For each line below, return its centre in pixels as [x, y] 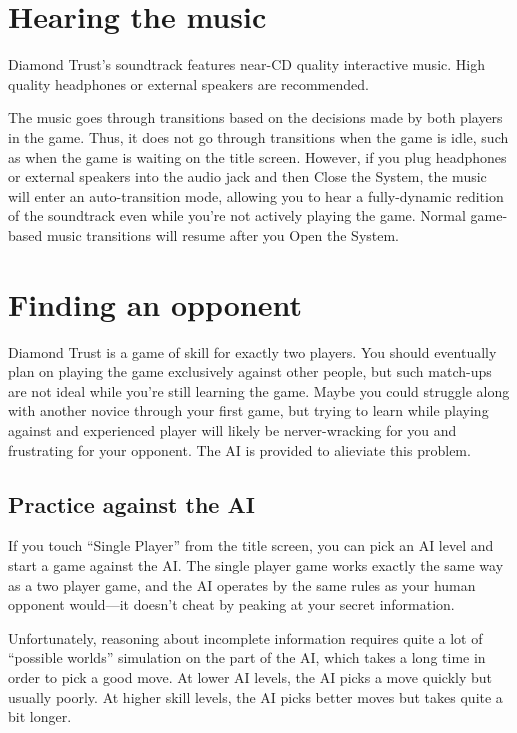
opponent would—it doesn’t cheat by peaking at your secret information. [231, 604]
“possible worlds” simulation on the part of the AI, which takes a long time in [247, 657]
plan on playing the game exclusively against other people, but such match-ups [250, 371]
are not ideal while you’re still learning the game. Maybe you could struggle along [259, 390]
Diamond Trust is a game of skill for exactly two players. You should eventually [252, 351]
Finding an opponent [155, 303]
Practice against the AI [131, 503]
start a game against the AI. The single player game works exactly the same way [256, 564]
